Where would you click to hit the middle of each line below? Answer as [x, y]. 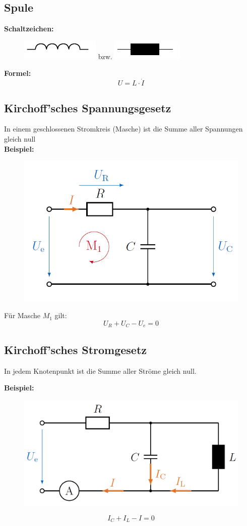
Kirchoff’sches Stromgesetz [76, 349]
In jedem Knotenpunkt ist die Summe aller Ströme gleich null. [100, 370]
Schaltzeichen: [29, 29]
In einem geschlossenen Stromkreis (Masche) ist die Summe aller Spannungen [124, 129]
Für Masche [22, 315]
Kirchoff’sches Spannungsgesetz [88, 107]
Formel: [18, 73]
